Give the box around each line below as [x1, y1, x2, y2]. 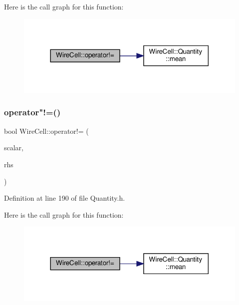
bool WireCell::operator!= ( [4, 125, 89, 136]
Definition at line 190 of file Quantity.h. [4, 193, 125, 203]
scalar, [4, 142, 24, 153]
